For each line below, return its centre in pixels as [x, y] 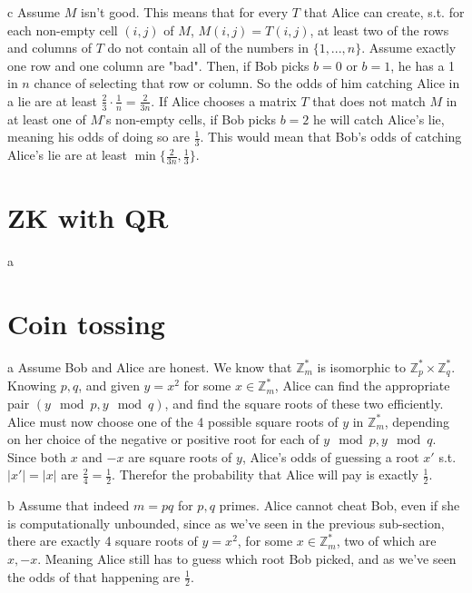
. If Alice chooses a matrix [224, 100]
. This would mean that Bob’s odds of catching [331, 137]
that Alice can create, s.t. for [384, 12]
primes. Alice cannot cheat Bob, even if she [339, 505]
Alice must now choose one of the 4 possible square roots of [173, 421]
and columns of [50, 48]
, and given [109, 385]
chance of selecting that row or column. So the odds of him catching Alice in [247, 83]
